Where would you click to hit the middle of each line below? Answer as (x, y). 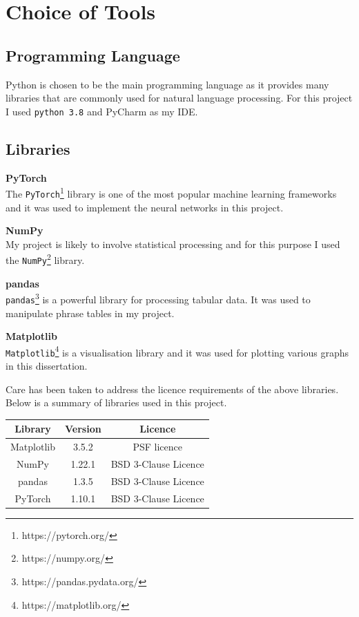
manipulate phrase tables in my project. (90, 313)
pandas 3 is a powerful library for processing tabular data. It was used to (158, 298)
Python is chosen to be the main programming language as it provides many (167, 84)
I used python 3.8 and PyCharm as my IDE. (102, 111)
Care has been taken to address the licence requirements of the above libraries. (172, 389)
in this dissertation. (47, 366)
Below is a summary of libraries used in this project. (116, 402)
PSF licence (158, 447)
